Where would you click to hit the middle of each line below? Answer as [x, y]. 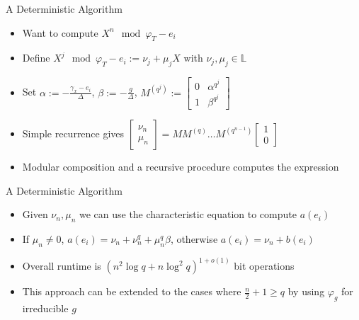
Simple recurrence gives [73, 133]
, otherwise [194, 238]
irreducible [45, 308]
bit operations [264, 266]
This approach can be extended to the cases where [132, 291]
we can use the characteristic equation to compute [188, 214]
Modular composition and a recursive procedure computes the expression [181, 166]
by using [306, 291]
